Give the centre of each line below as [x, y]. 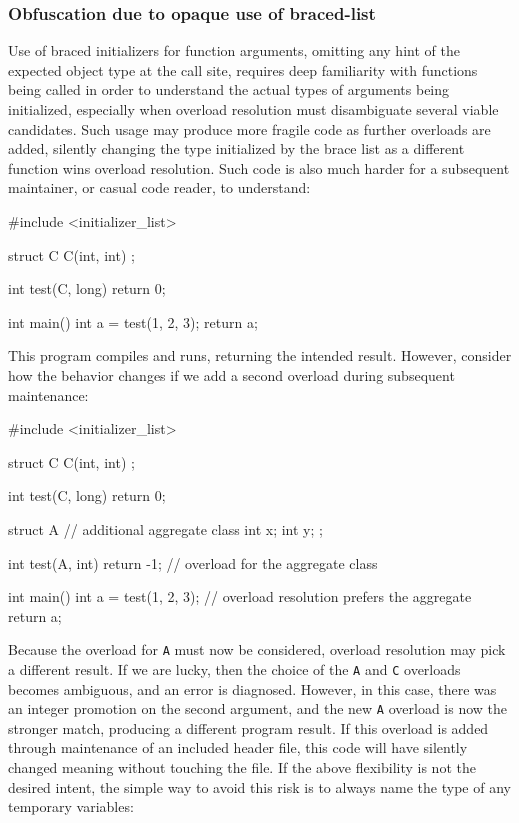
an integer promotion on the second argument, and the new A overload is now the [258, 708]
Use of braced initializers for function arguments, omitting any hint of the [234, 50]
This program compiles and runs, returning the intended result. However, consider [260, 355]
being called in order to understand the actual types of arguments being [229, 89]
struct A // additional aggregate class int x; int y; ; [165, 528]
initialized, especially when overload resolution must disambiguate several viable [253, 109]
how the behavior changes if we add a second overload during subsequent [231, 374]
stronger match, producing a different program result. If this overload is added [248, 727]
